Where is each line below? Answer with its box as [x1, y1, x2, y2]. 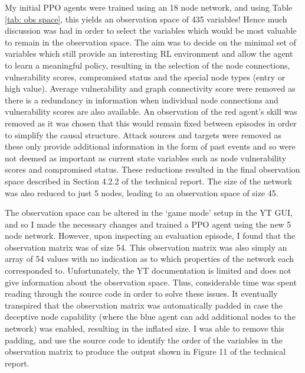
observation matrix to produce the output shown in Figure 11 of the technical [5, 345, 286, 358]
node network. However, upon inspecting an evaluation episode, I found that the [5, 229, 296, 242]
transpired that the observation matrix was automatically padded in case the [5, 299, 283, 311]
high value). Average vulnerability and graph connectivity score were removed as [5, 82, 296, 95]
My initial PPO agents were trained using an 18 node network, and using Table [5, 1, 293, 13]
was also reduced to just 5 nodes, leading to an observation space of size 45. [5, 186, 278, 199]
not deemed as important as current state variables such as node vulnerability [5, 151, 287, 164]
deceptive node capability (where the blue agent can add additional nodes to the [5, 310, 296, 323]
